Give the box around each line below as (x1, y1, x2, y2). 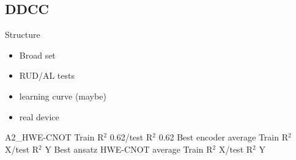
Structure (5, 28, 40, 41)
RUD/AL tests (19, 69, 75, 82)
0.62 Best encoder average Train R (158, 131, 288, 144)
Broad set (19, 48, 56, 61)
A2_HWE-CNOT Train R (5, 131, 104, 144)
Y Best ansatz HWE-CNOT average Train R (45, 142, 213, 155)
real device (19, 110, 59, 123)
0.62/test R (109, 131, 153, 144)
